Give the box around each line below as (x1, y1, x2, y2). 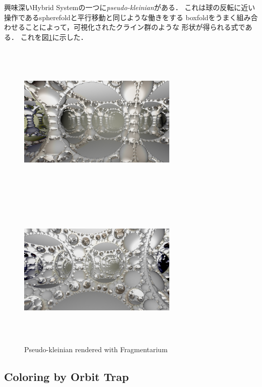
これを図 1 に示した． (20, 31, 88, 42)
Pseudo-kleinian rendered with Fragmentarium (24, 344, 168, 354)
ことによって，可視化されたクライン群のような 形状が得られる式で (25, 22, 245, 32)
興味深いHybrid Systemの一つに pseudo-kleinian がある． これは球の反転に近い (4, 2, 255, 12)
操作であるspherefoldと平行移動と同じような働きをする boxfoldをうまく (4, 12, 237, 22)
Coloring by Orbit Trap (4, 368, 129, 384)
